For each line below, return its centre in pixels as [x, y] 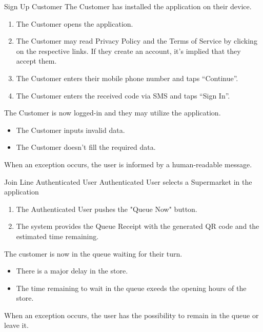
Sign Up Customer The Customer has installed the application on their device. [128, 6]
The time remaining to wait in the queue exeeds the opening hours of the [131, 288]
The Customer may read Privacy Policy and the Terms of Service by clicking [137, 41]
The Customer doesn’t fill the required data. [86, 147]
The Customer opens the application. [75, 23]
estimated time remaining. [57, 236]
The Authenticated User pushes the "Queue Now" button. [107, 209]
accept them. [36, 61]
